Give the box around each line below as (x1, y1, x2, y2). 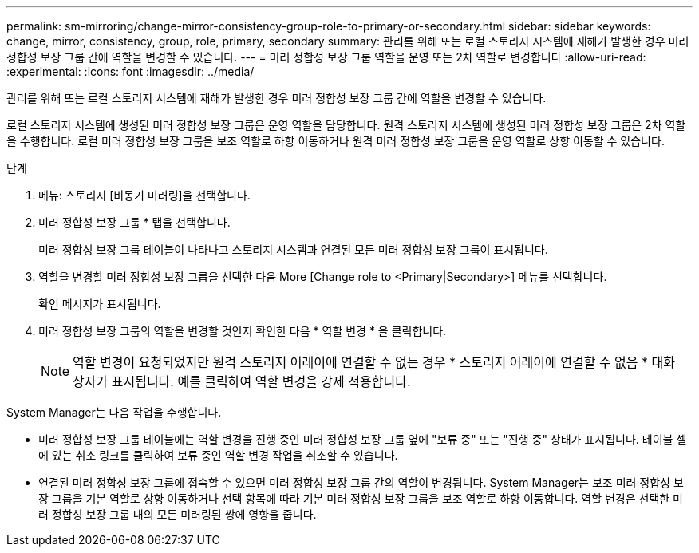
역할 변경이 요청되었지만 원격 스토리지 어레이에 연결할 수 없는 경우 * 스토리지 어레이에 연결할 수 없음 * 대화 (73, 354, 675, 370)
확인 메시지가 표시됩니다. (38, 297, 161, 310)
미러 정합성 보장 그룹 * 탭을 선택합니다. (38, 215, 231, 229)
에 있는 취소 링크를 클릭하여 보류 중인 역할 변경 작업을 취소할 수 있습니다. (38, 448, 398, 462)
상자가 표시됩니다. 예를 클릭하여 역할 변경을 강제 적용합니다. (73, 373, 411, 389)
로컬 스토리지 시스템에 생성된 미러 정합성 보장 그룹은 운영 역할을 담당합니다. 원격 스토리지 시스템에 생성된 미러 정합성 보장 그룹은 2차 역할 (6, 118, 686, 132)
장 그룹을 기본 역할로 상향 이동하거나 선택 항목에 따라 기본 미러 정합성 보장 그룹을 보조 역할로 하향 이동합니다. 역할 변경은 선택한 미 (38, 492, 683, 505)
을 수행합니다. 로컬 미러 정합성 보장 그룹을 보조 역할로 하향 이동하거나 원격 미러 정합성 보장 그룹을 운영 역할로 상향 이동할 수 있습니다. (6, 134, 665, 148)
